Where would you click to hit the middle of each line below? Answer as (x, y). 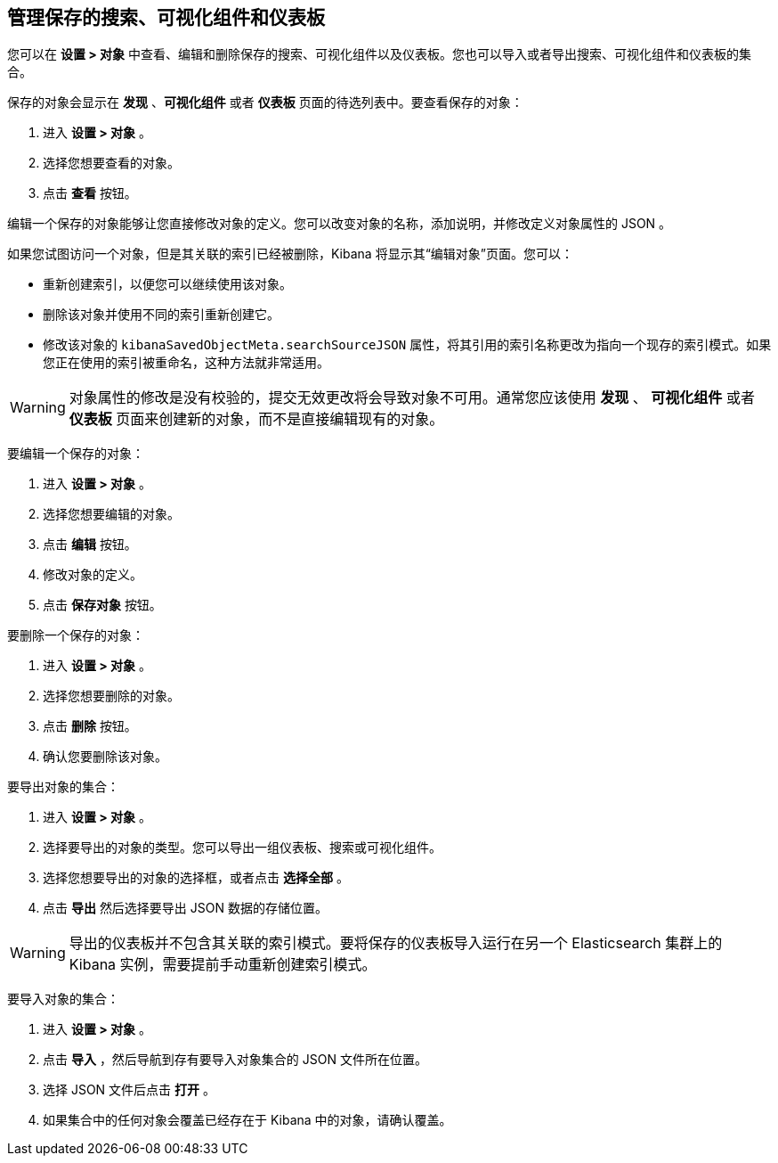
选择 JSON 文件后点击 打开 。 (129, 1090)
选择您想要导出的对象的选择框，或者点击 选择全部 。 (196, 878)
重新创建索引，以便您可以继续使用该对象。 (167, 284)
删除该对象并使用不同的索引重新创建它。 (161, 315)
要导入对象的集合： (63, 999)
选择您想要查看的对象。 (111, 163)
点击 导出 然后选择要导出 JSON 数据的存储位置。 (185, 908)
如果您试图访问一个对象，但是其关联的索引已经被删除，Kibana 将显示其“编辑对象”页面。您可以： (290, 254)
